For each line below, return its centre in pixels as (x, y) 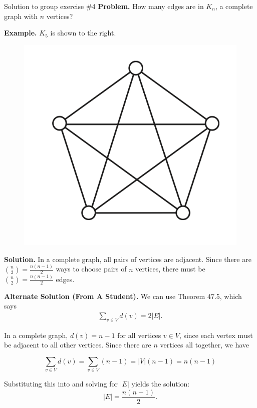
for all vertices (139, 335)
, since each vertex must (216, 335)
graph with (21, 16)
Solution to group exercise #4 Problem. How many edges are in (104, 6)
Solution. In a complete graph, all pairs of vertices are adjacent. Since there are (128, 259)
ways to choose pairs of (91, 269)
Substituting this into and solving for (61, 384)
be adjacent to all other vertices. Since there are (78, 345)
